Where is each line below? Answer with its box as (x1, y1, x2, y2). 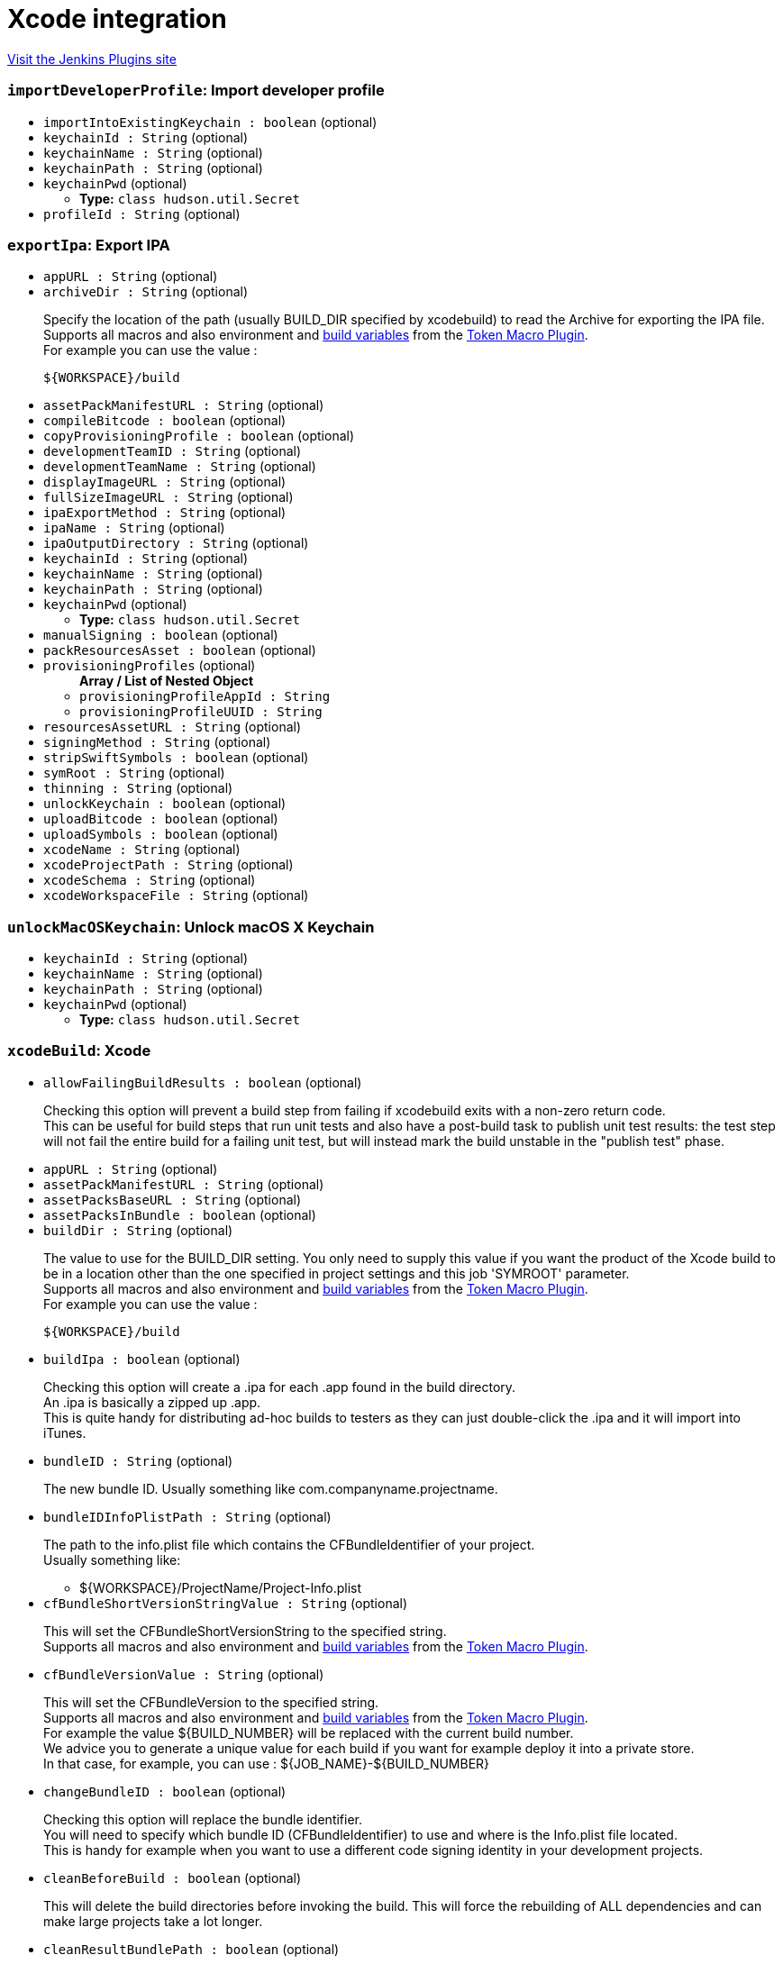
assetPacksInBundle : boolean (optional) (43, 1206, 316, 1223)
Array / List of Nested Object (79, 673, 254, 689)
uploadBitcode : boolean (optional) (43, 811, 278, 827)
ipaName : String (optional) (43, 520, 225, 536)
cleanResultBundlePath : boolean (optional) (43, 1941, 340, 1957)
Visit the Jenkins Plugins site (7, 50, 177, 67)
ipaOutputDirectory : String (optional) (43, 535, 309, 551)
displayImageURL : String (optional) (43, 474, 287, 490)
